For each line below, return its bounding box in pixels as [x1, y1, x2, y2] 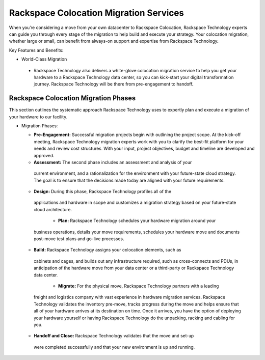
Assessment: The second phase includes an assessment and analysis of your [33, 159, 192, 165]
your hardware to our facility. [9, 113, 68, 120]
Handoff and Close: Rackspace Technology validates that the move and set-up [33, 333, 194, 339]
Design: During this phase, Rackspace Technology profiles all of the [33, 189, 172, 194]
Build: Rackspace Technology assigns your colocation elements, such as [33, 247, 182, 253]
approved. [33, 152, 54, 158]
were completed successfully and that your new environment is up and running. [33, 344, 195, 350]
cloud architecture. [33, 206, 72, 212]
